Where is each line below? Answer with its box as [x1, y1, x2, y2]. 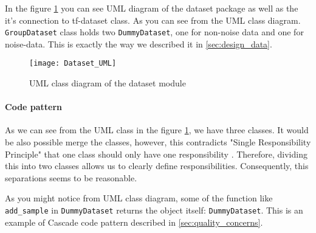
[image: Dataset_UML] [29, 59, 117, 68]
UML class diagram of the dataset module [29, 77, 186, 89]
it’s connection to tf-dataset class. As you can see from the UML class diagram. [5, 13, 301, 26]
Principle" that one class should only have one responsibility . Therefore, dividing [5, 147, 307, 160]
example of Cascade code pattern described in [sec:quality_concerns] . [5, 215, 263, 228]
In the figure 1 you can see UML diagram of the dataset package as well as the [5, 2, 298, 14]
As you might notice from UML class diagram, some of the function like [5, 192, 273, 204]
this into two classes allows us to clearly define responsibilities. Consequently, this [5, 159, 309, 172]
